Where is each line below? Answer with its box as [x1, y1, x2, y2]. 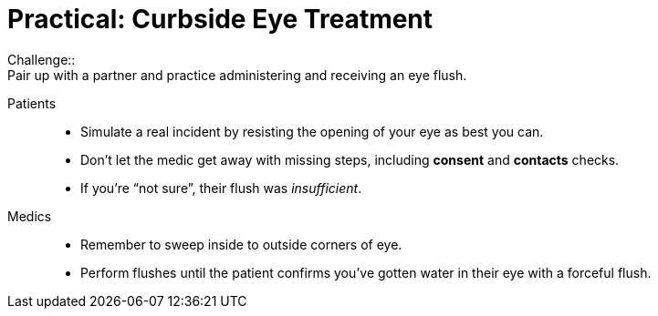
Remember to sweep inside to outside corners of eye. [80, 236, 402, 252]
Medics [7, 208, 52, 224]
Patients [7, 95, 57, 111]
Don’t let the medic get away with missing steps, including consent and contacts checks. [80, 151, 620, 168]
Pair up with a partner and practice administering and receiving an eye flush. [7, 66, 467, 83]
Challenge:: [7, 51, 76, 67]
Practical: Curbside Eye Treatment [7, 4, 433, 35]
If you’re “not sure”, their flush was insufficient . [80, 179, 362, 196]
